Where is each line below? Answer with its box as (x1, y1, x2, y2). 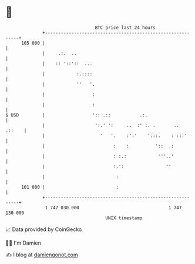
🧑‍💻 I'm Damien (5, 239, 42, 246)
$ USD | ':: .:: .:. (5, 112, 148, 118)
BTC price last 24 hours (95, 25, 156, 31)
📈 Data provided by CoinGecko (5, 226, 82, 233)
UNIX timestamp (105, 215, 143, 221)
